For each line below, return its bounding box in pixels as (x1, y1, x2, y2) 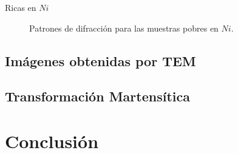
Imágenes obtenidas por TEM (5, 51, 196, 70)
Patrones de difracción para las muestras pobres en (29, 21, 219, 34)
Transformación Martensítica (5, 87, 190, 106)
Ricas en (5, 1, 36, 13)
